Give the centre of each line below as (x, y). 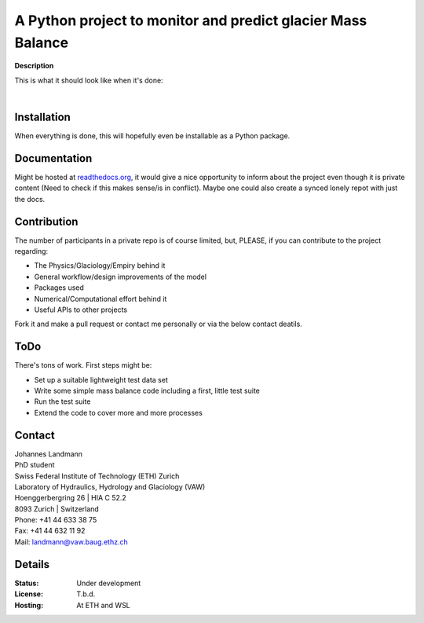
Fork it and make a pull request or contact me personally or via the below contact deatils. (158, 324)
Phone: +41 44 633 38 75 (56, 520)
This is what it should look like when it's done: (89, 80)
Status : (27, 583)
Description (34, 66)
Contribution (46, 221)
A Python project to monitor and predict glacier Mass (191, 20)
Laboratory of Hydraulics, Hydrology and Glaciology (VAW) (110, 486)
